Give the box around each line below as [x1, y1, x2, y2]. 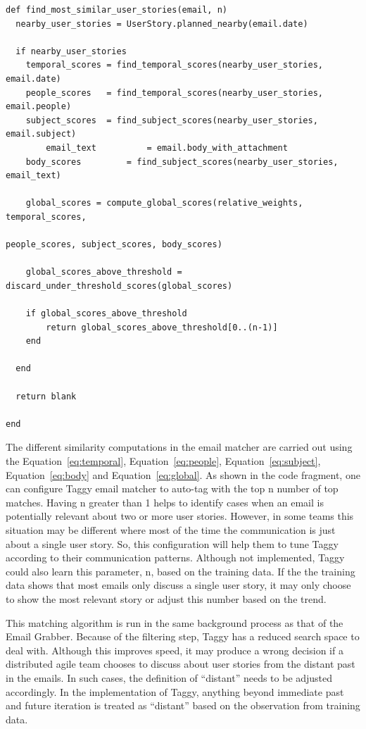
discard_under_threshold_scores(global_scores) [6, 280, 233, 291]
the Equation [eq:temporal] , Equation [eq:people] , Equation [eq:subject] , [6, 454, 321, 468]
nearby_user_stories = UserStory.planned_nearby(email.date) [15, 18, 308, 29]
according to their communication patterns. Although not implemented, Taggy [6, 550, 345, 565]
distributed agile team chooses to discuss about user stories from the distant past [6, 656, 355, 671]
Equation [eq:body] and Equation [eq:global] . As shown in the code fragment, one [6, 467, 360, 482]
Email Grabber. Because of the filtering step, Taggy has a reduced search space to [6, 629, 360, 644]
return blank [15, 391, 77, 401]
